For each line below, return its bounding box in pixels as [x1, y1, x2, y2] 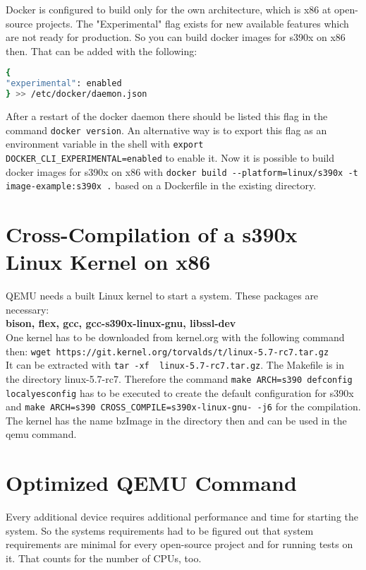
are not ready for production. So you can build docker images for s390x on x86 [6, 30, 346, 44]
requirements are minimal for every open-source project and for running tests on [6, 537, 353, 552]
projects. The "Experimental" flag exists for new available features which [35, 16, 349, 30]
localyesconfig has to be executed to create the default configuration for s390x [6, 385, 354, 400]
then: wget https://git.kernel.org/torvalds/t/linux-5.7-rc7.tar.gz [6, 343, 329, 358]
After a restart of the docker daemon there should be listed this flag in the [6, 109, 328, 123]
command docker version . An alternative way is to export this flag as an [6, 122, 327, 137]
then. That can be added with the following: [6, 43, 197, 58]
